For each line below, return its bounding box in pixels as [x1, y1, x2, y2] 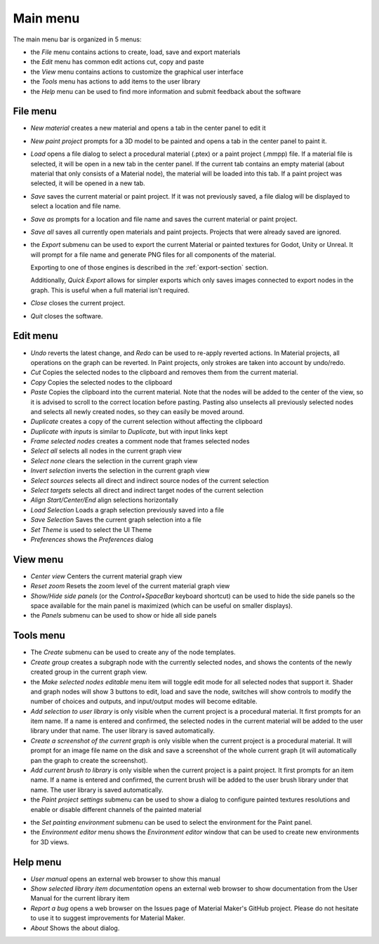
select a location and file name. [30, 202, 121, 211]
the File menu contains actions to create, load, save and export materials [30, 48, 241, 56]
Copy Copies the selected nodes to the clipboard [30, 378, 173, 386]
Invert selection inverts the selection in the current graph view [30, 467, 210, 475]
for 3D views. [30, 837, 69, 846]
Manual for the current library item [30, 894, 130, 903]
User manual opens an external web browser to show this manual [30, 875, 220, 883]
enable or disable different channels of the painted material [30, 805, 201, 813]
